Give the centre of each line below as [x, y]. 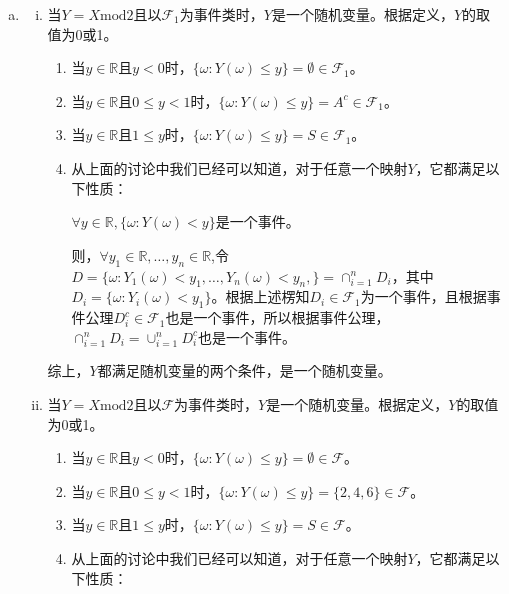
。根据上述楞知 [260, 296]
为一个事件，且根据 [423, 296]
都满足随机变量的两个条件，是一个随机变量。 [244, 370]
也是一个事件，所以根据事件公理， [277, 317]
